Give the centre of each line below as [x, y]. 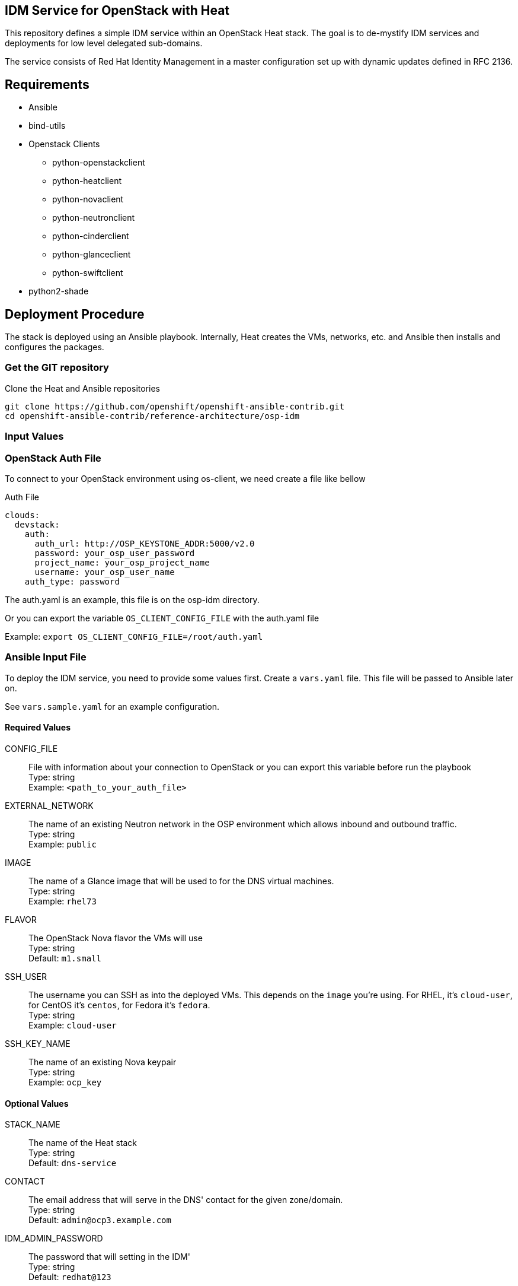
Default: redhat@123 [70, 1277]
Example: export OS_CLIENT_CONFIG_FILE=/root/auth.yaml [134, 636]
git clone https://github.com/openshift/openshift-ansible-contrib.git [175, 406]
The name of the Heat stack [83, 1143]
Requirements [47, 84]
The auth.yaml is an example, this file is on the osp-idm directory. [132, 599]
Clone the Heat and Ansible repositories [82, 388]
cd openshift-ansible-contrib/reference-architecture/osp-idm [152, 416]
